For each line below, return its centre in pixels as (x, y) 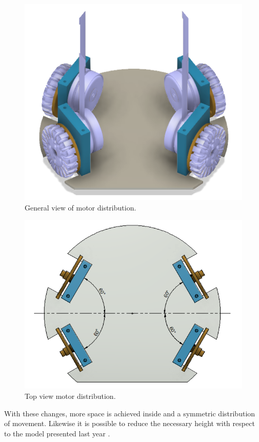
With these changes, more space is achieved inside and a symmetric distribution (130, 413)
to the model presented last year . (57, 433)
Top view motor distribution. (70, 396)
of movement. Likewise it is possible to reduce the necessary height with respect (129, 423)
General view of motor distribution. (81, 207)
